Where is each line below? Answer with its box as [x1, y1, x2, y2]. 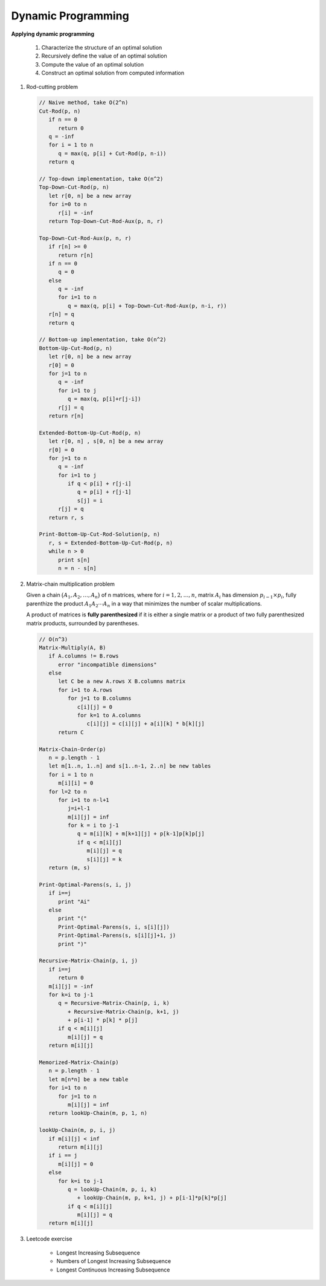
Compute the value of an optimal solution [41, 60, 144, 68]
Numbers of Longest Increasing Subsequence [56, 1258, 171, 1265]
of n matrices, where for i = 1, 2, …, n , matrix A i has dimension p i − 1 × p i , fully [101, 592, 297, 600]
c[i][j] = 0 [77, 703, 113, 710]
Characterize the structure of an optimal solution [41, 44, 162, 51]
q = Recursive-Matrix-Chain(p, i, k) [58, 1000, 170, 1007]
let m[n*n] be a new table [48, 1075, 129, 1083]
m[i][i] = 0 [58, 780, 94, 786]
